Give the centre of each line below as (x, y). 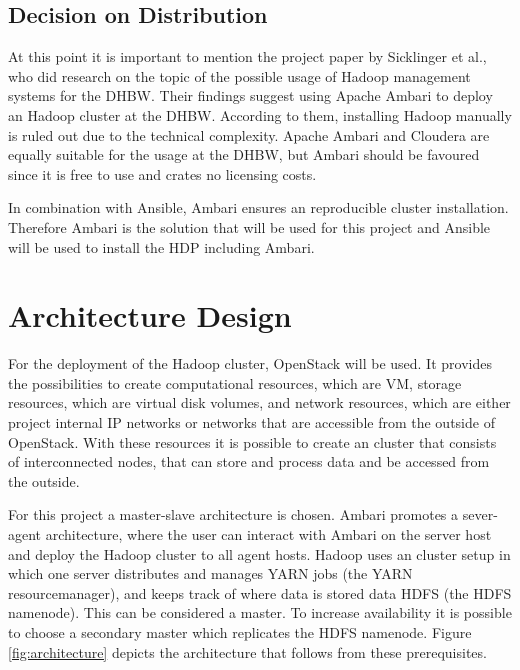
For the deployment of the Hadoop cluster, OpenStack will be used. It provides (250, 363)
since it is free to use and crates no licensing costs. (162, 173)
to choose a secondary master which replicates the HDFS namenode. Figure (240, 631)
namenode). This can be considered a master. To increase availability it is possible (260, 612)
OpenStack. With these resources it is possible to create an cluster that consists (252, 441)
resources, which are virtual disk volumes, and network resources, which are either (259, 402)
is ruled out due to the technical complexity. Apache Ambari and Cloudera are (249, 134)
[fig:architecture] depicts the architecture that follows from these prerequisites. (247, 651)
